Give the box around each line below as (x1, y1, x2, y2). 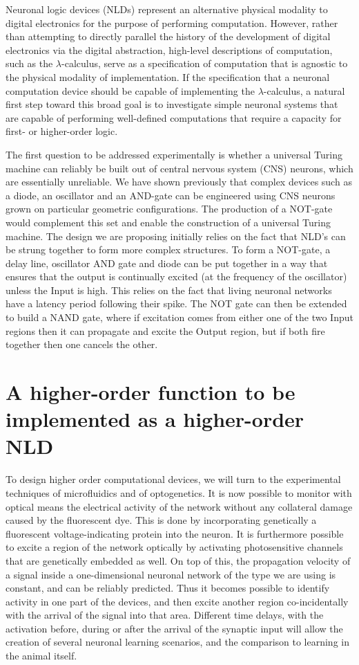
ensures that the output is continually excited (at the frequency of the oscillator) (6, 269, 347, 284)
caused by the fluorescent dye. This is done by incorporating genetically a (6, 513, 317, 527)
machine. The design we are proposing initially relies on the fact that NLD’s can (6, 228, 346, 243)
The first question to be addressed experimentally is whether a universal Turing (6, 147, 342, 161)
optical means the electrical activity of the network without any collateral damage (6, 499, 353, 513)
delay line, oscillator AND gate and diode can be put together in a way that (6, 255, 328, 270)
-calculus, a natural (263, 83, 345, 98)
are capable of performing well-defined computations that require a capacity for (6, 110, 342, 125)
